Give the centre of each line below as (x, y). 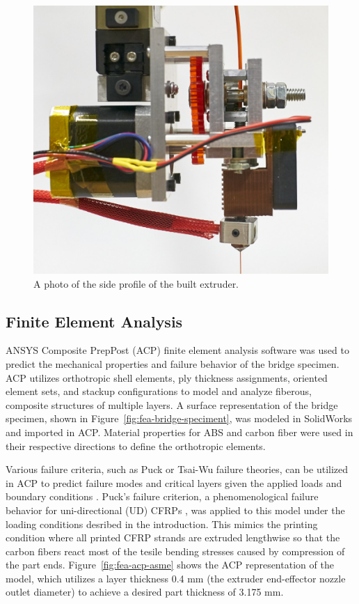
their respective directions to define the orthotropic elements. (136, 446)
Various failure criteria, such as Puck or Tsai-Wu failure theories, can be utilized (177, 469)
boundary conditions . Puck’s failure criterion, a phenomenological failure (162, 496)
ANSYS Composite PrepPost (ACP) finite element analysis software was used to (177, 350)
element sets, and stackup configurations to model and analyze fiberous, (159, 391)
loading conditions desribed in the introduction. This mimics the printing (162, 524)
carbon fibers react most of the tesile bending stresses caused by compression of (175, 551)
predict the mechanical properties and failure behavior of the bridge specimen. (173, 363)
